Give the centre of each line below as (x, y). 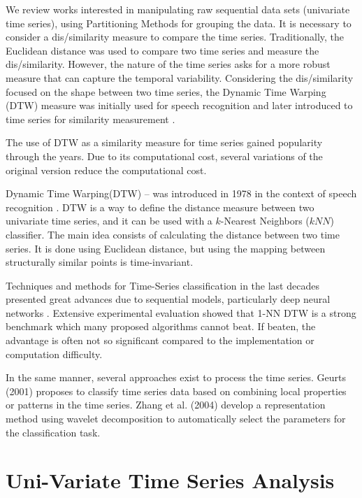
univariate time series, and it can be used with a (109, 221)
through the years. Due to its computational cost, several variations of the (164, 156)
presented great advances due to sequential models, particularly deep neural (168, 299)
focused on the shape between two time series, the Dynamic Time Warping (166, 91)
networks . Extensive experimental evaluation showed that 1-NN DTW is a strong (181, 312)
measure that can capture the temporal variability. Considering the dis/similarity (180, 77)
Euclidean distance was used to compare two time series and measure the (162, 50)
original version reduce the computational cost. (106, 170)
